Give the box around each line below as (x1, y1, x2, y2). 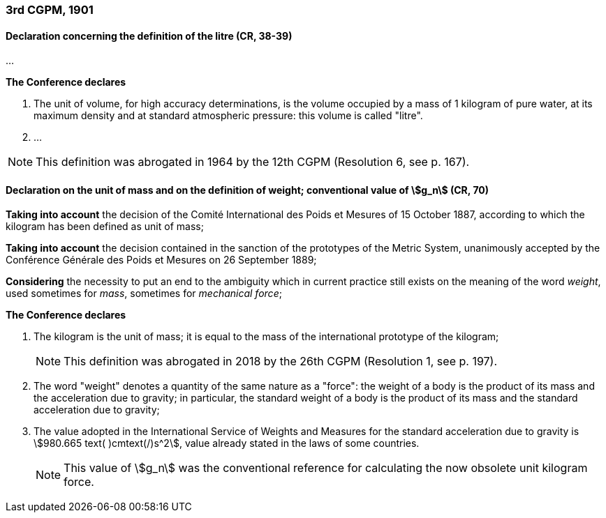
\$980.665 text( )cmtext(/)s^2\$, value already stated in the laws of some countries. (34, 437, 420, 450)
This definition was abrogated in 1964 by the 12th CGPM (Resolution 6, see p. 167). (36, 155, 470, 169)
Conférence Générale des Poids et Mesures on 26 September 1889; (6, 254, 317, 266)
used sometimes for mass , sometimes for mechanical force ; (6, 287, 282, 300)
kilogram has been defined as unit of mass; (6, 220, 204, 233)
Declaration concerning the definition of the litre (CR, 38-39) (6, 29, 293, 42)
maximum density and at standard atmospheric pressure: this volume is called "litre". (34, 109, 423, 122)
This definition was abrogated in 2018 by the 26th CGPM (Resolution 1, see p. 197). (64, 354, 497, 369)
